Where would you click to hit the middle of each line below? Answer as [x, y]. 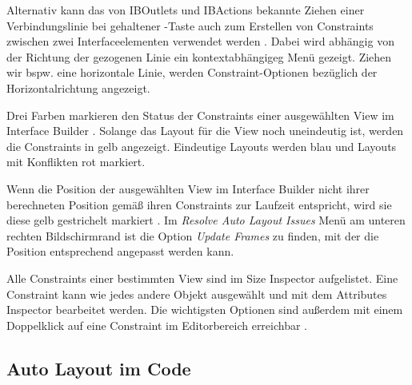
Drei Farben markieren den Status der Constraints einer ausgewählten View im [200, 115]
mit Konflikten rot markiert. [76, 162]
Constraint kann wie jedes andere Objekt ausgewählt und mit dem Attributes [197, 294]
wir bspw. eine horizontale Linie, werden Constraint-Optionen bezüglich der [192, 72]
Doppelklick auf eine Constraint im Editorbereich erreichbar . [157, 325]
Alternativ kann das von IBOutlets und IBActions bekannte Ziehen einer [186, 10]
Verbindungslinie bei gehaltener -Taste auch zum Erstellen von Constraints [190, 25]
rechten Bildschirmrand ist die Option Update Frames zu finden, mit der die [193, 235]
